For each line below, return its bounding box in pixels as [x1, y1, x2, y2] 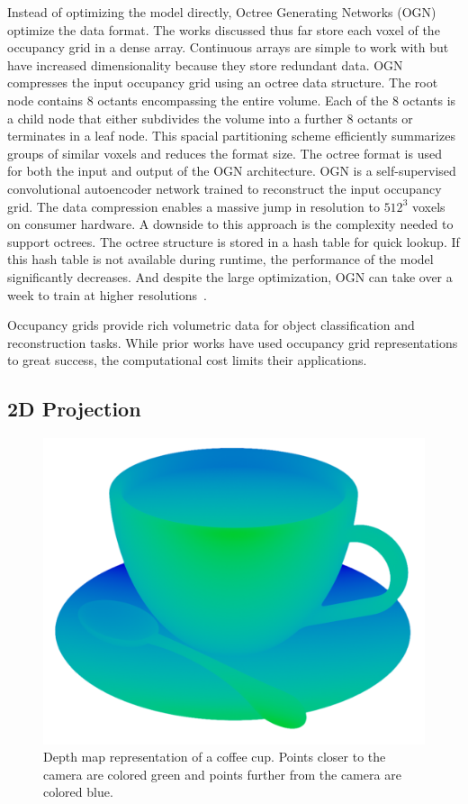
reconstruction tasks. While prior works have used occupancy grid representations [7, 333, 458, 352]
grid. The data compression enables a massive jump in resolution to [7, 196, 380, 215]
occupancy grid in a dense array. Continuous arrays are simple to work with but [7, 38, 449, 57]
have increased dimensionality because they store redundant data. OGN [7, 55, 403, 74]
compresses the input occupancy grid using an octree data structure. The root [7, 73, 438, 92]
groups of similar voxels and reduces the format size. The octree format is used [7, 143, 442, 162]
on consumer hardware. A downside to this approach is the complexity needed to [7, 215, 454, 233]
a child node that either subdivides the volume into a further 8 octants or [7, 108, 413, 127]
